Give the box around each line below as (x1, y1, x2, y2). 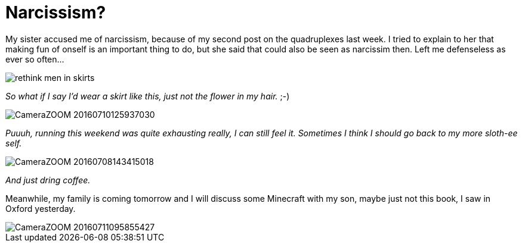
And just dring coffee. (5, 174, 91, 185)
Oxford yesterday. (5, 203, 76, 214)
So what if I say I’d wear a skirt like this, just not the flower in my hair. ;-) (5, 90, 290, 101)
